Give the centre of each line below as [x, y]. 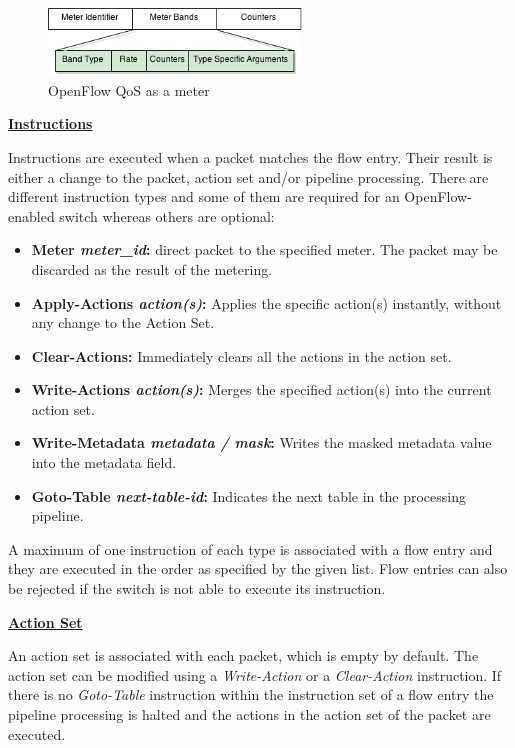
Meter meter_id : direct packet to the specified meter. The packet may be [264, 249]
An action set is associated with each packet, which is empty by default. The [243, 655]
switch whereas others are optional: [167, 215]
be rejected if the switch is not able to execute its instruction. [197, 588]
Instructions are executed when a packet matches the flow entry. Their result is [250, 156]
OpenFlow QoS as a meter [129, 89]
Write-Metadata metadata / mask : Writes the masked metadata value [261, 442]
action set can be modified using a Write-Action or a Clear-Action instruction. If [255, 674]
